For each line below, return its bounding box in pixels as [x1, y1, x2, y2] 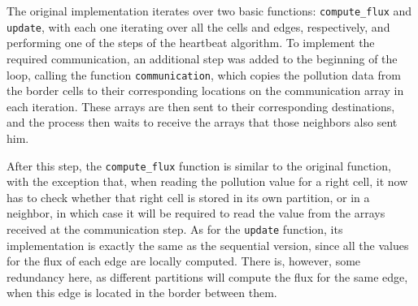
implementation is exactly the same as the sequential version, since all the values [7, 236, 409, 253]
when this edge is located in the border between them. [7, 284, 277, 301]
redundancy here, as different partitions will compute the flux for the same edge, [7, 268, 408, 285]
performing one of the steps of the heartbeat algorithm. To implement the [7, 34, 375, 51]
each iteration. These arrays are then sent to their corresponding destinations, [7, 97, 395, 114]
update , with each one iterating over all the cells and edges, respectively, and [7, 18, 390, 35]
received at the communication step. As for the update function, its [7, 220, 343, 237]
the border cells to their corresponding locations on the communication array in [7, 82, 404, 99]
